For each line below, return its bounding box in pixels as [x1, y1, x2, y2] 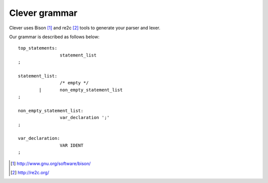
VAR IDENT [60, 142, 84, 148]
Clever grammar [9, 7, 78, 18]
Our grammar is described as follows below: [9, 34, 100, 40]
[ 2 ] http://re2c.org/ [10, 169, 50, 176]
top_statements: [18, 45, 58, 51]
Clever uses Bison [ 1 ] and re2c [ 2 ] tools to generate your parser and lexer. [9, 25, 161, 31]
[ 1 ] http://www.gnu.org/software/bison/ [10, 160, 91, 166]
